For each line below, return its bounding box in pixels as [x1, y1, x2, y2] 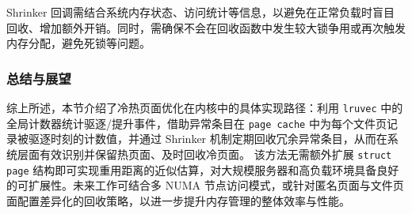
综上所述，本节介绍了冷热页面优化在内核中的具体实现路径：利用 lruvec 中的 [6, 99, 403, 115]
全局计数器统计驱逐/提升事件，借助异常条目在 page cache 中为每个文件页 [6, 115, 387, 131]
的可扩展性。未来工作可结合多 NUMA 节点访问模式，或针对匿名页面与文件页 [6, 177, 404, 193]
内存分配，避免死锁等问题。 [6, 35, 151, 51]
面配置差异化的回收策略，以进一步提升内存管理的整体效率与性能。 [6, 192, 350, 208]
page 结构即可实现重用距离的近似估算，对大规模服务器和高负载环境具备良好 [6, 161, 399, 178]
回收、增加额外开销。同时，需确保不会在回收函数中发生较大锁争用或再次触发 [6, 19, 406, 36]
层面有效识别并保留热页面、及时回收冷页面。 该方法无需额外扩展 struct [17, 145, 392, 162]
